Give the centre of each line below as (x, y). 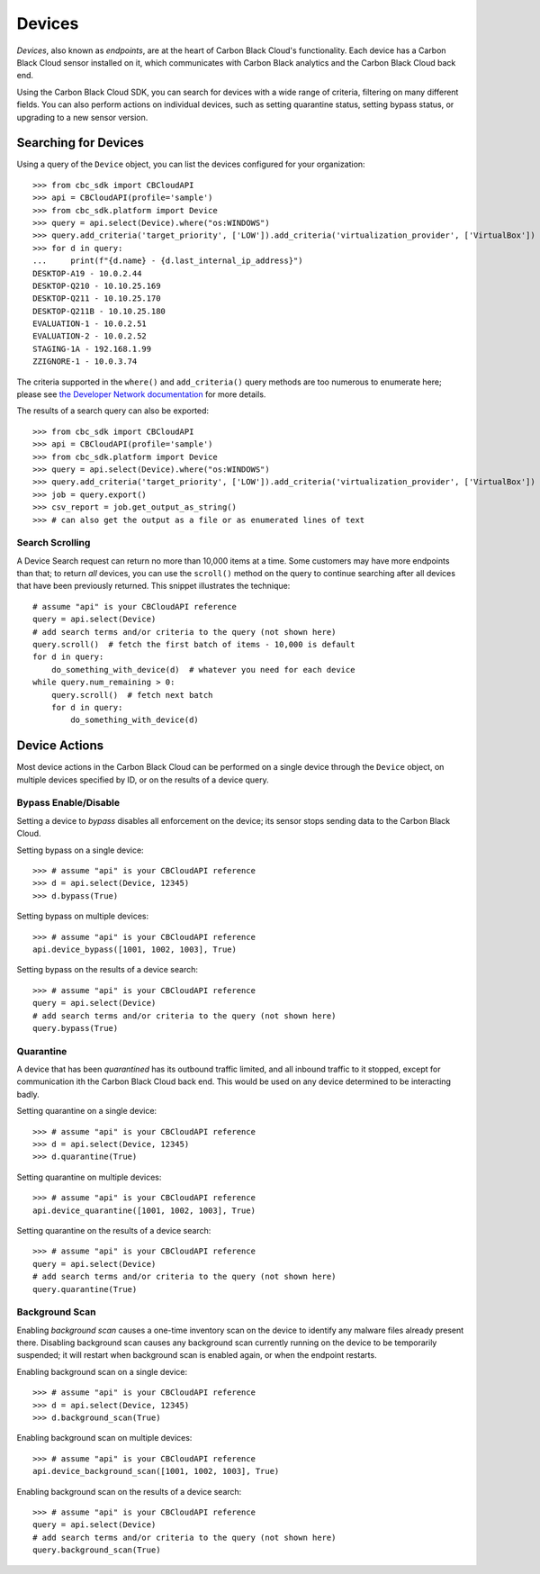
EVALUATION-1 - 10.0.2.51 (90, 324)
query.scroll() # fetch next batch (132, 695)
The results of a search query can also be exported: (113, 411)
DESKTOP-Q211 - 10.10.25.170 (97, 299)
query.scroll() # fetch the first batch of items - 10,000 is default (194, 645)
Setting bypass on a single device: (80, 850)
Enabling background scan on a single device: (102, 1371)
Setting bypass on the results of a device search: (107, 970)
